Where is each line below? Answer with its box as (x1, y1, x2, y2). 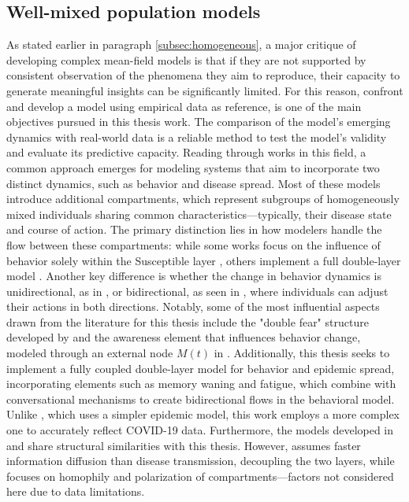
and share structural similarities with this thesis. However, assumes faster (6, 437, 361, 453)
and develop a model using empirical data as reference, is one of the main (6, 98, 362, 114)
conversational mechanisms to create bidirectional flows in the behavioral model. (6, 390, 395, 407)
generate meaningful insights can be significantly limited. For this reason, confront (6, 82, 403, 98)
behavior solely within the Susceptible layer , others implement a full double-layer (6, 252, 401, 268)
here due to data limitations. (6, 483, 145, 500)
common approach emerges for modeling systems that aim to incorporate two (6, 159, 380, 175)
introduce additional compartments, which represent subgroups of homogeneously (6, 190, 400, 207)
